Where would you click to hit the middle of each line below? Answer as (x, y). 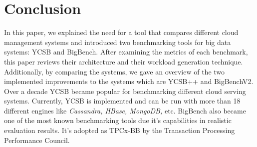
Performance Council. (37, 140)
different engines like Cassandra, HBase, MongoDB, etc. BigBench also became (125, 110)
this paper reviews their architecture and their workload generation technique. (124, 61)
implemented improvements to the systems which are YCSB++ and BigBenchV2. (129, 81)
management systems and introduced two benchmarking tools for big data (118, 42)
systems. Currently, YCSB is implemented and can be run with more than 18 (122, 101)
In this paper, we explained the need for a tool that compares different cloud (121, 32)
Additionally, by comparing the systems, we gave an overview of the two (115, 71)
